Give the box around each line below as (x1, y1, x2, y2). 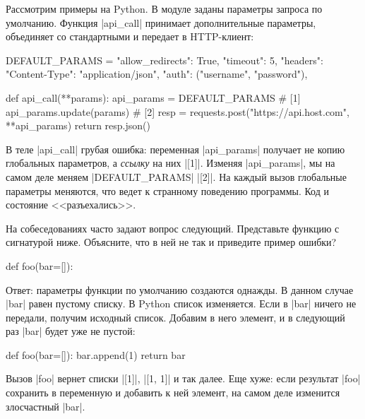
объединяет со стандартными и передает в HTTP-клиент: (6, 29, 254, 44)
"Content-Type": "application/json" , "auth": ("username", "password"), (6, 66, 308, 81)
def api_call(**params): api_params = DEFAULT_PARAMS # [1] (6, 90, 301, 105)
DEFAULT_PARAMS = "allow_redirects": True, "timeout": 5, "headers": (6, 52, 323, 67)
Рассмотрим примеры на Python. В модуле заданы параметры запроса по (6, 1, 323, 16)
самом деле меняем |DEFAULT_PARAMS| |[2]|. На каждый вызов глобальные (6, 169, 347, 184)
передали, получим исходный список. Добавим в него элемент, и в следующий (6, 309, 345, 324)
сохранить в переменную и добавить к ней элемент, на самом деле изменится (6, 385, 340, 400)
